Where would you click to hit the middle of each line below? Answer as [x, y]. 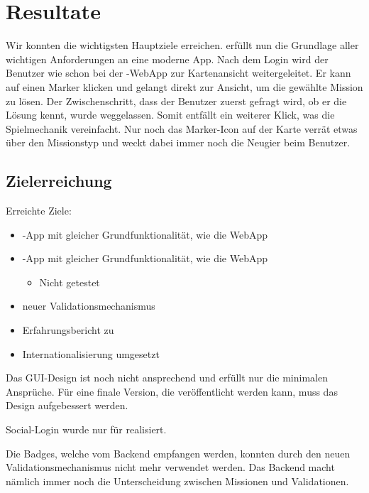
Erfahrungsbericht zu [68, 330]
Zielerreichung [59, 181]
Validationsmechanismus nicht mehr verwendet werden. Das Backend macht [170, 467]
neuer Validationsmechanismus [89, 306]
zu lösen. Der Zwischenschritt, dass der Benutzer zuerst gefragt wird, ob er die [176, 101]
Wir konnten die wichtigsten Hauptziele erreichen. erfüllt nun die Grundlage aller [182, 45]
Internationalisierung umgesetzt [91, 353]
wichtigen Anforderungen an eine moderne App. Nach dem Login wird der [167, 59]
